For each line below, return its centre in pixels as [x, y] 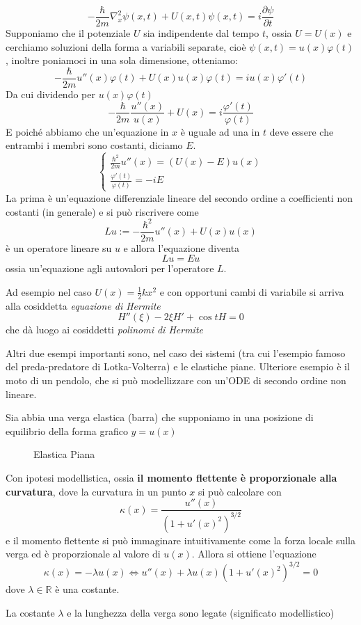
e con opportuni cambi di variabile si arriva [252, 291]
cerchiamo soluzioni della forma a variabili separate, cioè [126, 46]
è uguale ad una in [220, 131]
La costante [30, 612]
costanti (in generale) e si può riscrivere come [102, 211]
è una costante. [87, 589]
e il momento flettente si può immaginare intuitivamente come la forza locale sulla [181, 540]
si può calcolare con [240, 491]
